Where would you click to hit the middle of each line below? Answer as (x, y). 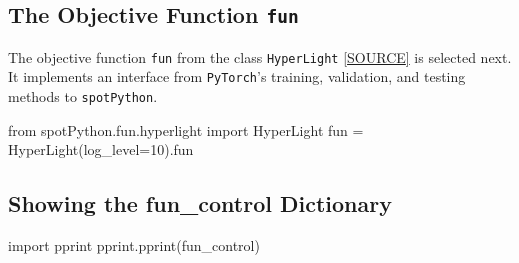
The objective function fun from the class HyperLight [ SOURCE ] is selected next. (260, 56)
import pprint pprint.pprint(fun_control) (134, 245)
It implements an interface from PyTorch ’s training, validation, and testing (237, 76)
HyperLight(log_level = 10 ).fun (101, 149)
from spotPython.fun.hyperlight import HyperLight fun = (186, 129)
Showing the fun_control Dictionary (200, 203)
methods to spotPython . (83, 96)
